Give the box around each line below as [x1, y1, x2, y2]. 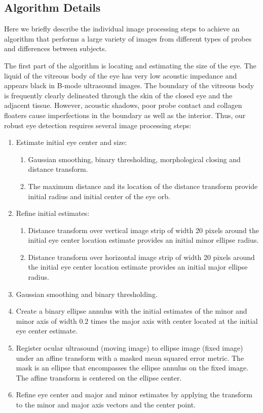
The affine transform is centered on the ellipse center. [16, 372, 182, 383]
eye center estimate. [16, 325, 78, 336]
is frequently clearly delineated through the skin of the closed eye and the [4, 90, 233, 100]
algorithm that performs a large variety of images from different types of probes [4, 33, 252, 44]
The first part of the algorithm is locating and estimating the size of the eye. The [4, 60, 256, 70]
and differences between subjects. [4, 43, 107, 54]
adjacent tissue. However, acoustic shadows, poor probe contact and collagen [4, 100, 242, 110]
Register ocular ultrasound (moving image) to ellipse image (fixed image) [16, 343, 243, 353]
